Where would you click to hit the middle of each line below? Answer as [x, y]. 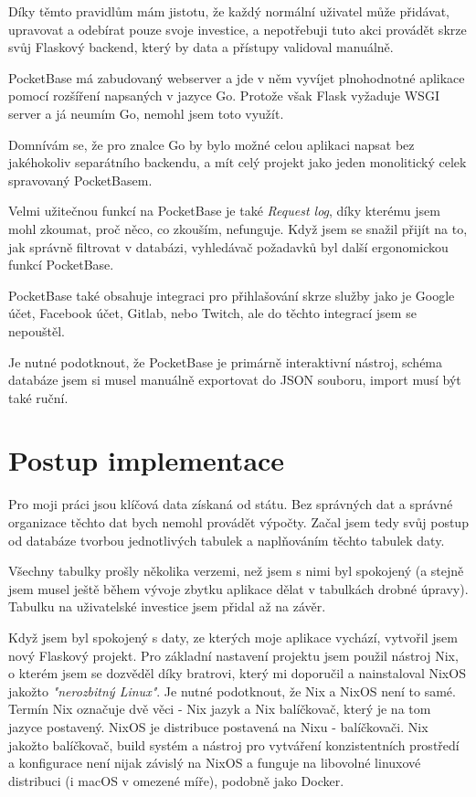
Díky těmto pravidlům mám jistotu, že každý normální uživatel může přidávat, [229, 11]
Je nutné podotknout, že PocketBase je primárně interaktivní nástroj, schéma [226, 361]
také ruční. [38, 397]
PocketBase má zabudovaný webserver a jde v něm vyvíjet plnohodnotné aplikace [237, 77]
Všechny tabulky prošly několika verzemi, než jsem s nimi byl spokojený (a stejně [236, 571]
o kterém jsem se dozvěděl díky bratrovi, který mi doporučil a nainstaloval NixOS [237, 673]
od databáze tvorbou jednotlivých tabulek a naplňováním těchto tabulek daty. [227, 540]
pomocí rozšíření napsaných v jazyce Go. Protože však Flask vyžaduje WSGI [224, 96]
